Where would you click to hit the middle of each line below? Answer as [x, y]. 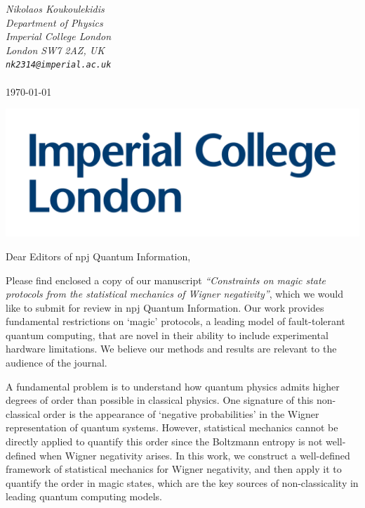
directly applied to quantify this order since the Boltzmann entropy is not [164, 442]
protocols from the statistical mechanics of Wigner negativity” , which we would [175, 294]
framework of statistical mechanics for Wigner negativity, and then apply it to [174, 469]
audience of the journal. [57, 363]
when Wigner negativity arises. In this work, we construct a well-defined [195, 455]
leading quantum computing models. [84, 496]
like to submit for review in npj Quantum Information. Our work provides [165, 307]
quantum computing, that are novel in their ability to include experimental [167, 335]
